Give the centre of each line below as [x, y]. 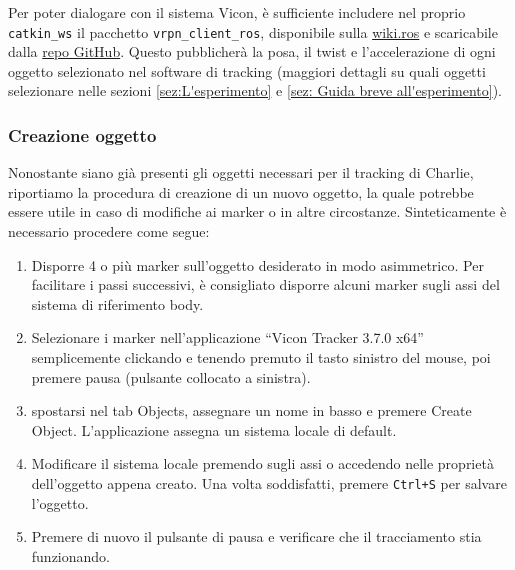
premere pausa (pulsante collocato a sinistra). [171, 376]
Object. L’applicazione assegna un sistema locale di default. [214, 429]
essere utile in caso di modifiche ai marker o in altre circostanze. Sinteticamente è [257, 211]
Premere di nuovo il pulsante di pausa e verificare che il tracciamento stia [256, 536]
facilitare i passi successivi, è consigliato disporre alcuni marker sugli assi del [265, 284]
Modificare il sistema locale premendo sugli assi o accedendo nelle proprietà [262, 463]
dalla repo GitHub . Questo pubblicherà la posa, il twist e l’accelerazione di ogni [252, 51]
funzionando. [71, 555]
